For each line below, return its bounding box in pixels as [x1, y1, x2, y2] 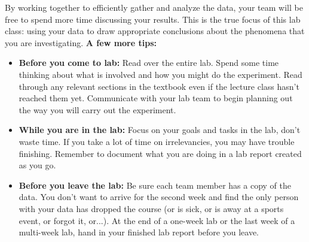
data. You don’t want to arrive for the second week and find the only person [19, 190, 299, 203]
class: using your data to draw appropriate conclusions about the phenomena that [5, 25, 305, 37]
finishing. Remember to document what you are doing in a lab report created [19, 147, 302, 159]
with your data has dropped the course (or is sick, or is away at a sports [19, 202, 284, 214]
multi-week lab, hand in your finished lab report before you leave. [19, 226, 259, 238]
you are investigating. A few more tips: [5, 36, 157, 49]
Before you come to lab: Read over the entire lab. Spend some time [19, 56, 279, 69]
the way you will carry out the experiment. [19, 103, 176, 116]
